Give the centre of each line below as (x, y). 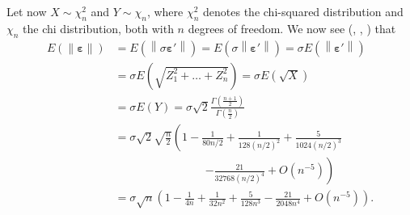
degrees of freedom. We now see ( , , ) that (292, 28)
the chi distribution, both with (98, 28)
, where (165, 11)
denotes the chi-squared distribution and (303, 11)
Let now (27, 11)
